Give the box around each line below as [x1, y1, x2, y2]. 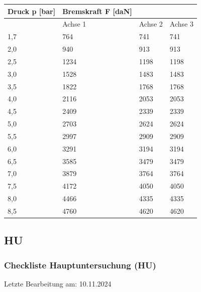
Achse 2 [139, 19, 163, 29]
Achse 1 [62, 19, 86, 29]
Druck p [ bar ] [8, 6, 56, 16]
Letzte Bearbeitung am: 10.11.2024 [4, 278, 112, 289]
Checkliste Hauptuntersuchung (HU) [4, 258, 156, 271]
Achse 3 [169, 19, 193, 29]
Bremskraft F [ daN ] [62, 6, 132, 16]
